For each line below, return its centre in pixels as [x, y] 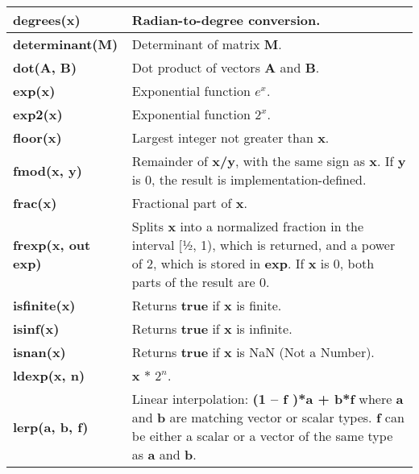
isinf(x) [36, 328]
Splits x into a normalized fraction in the [248, 226]
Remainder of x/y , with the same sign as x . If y [269, 161]
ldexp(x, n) [49, 375]
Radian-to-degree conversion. [226, 20]
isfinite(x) [44, 305]
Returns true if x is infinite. [212, 328]
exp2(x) [38, 114]
